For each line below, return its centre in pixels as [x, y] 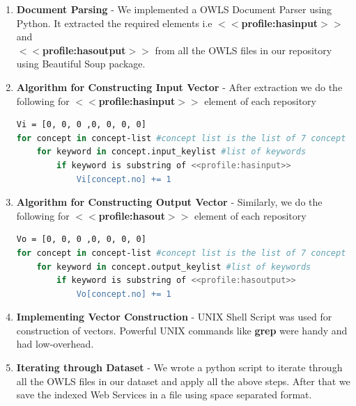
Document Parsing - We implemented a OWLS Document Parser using [174, 9]
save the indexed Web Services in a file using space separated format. [164, 395]
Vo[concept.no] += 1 [124, 294]
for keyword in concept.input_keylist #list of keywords [171, 152]
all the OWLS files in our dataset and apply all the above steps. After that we [183, 381]
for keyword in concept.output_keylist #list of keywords [174, 267]
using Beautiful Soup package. [81, 64]
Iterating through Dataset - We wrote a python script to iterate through [179, 367]
